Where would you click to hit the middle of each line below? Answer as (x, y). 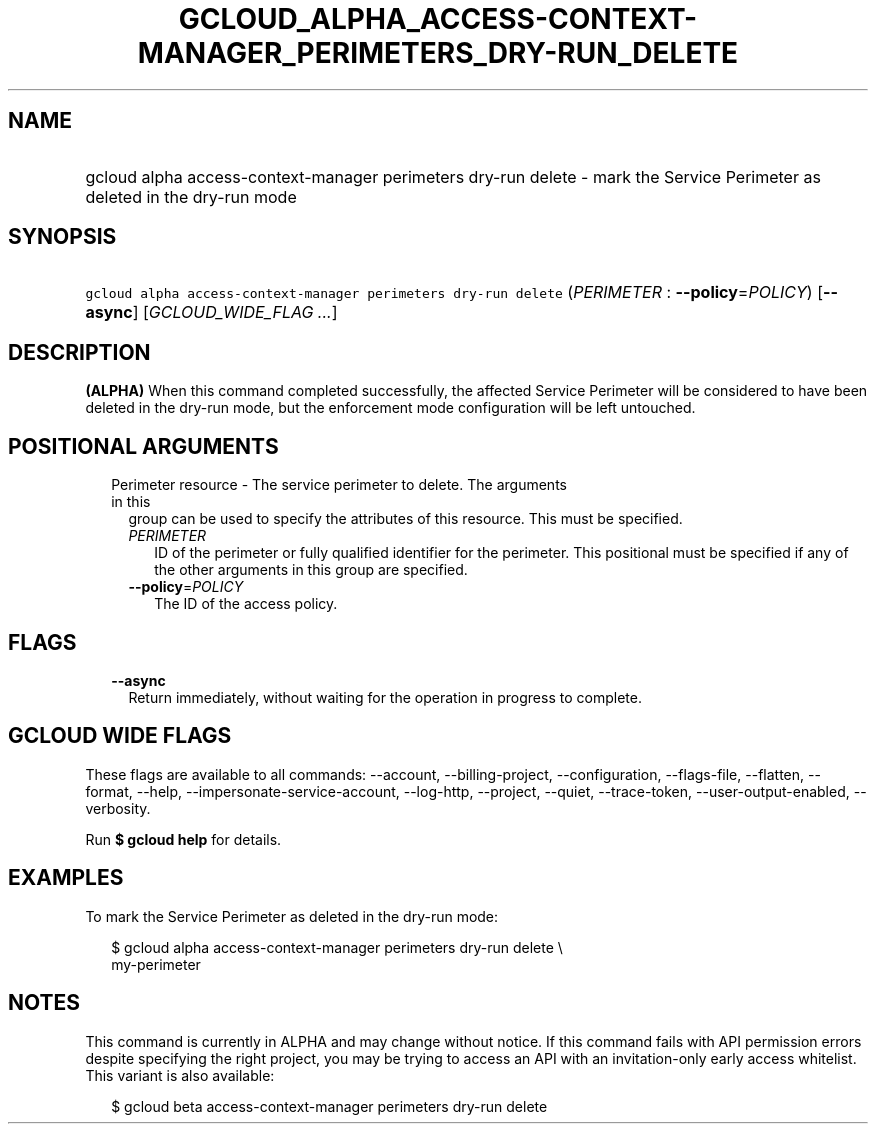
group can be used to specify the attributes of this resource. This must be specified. (405, 519)
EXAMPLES (66, 878)
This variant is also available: (180, 1075)
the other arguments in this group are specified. (311, 570)
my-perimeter (156, 964)
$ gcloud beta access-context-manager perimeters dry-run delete (329, 1106)
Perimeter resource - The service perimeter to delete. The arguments (339, 485)
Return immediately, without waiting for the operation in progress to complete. (385, 697)
